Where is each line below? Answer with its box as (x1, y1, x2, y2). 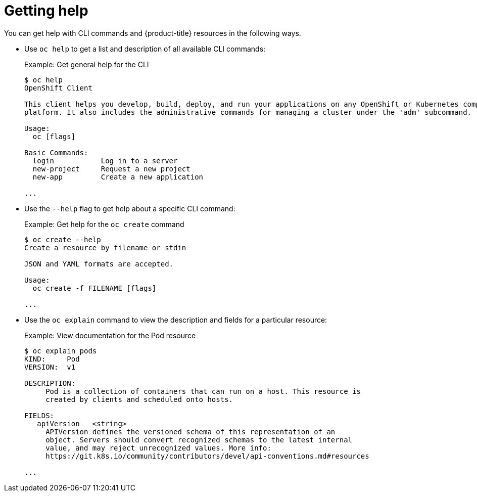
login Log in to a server (32, 156, 178, 165)
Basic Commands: (24, 148, 88, 157)
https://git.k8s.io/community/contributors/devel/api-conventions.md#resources (45, 452, 369, 460)
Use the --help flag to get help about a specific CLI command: (24, 204, 235, 213)
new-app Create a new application (32, 172, 204, 181)
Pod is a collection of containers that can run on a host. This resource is (45, 387, 361, 395)
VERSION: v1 (24, 363, 76, 371)
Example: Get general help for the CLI (24, 60, 149, 69)
